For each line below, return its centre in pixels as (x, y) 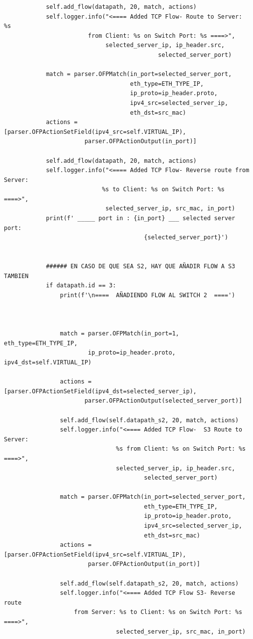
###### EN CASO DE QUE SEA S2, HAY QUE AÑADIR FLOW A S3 (140, 267)
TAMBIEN (16, 276)
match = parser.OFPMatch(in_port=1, (119, 334)
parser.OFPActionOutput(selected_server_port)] (163, 401)
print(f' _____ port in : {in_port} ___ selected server (140, 218)
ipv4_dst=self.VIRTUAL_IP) (48, 362)
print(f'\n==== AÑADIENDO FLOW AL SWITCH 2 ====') (148, 295)
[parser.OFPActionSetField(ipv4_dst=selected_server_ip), (100, 391)
